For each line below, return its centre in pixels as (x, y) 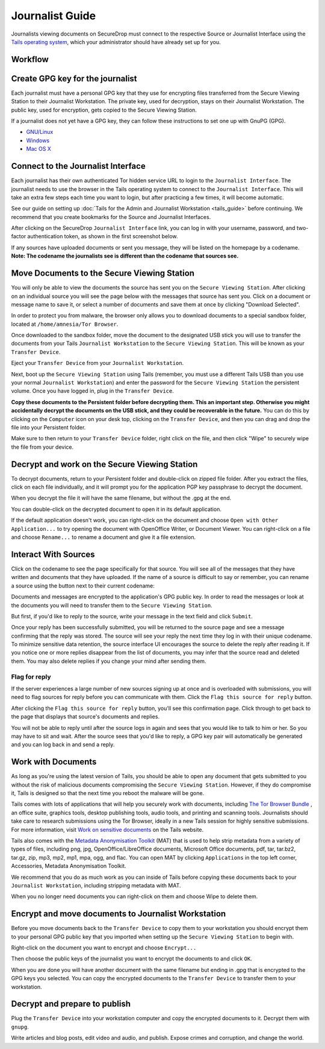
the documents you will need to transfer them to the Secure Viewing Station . (112, 605)
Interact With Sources (53, 554)
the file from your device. (42, 447)
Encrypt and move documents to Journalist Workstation (119, 914)
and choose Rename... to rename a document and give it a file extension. (103, 537)
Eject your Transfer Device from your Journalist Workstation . (97, 363)
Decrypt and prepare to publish (71, 1004)
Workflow (30, 59)
